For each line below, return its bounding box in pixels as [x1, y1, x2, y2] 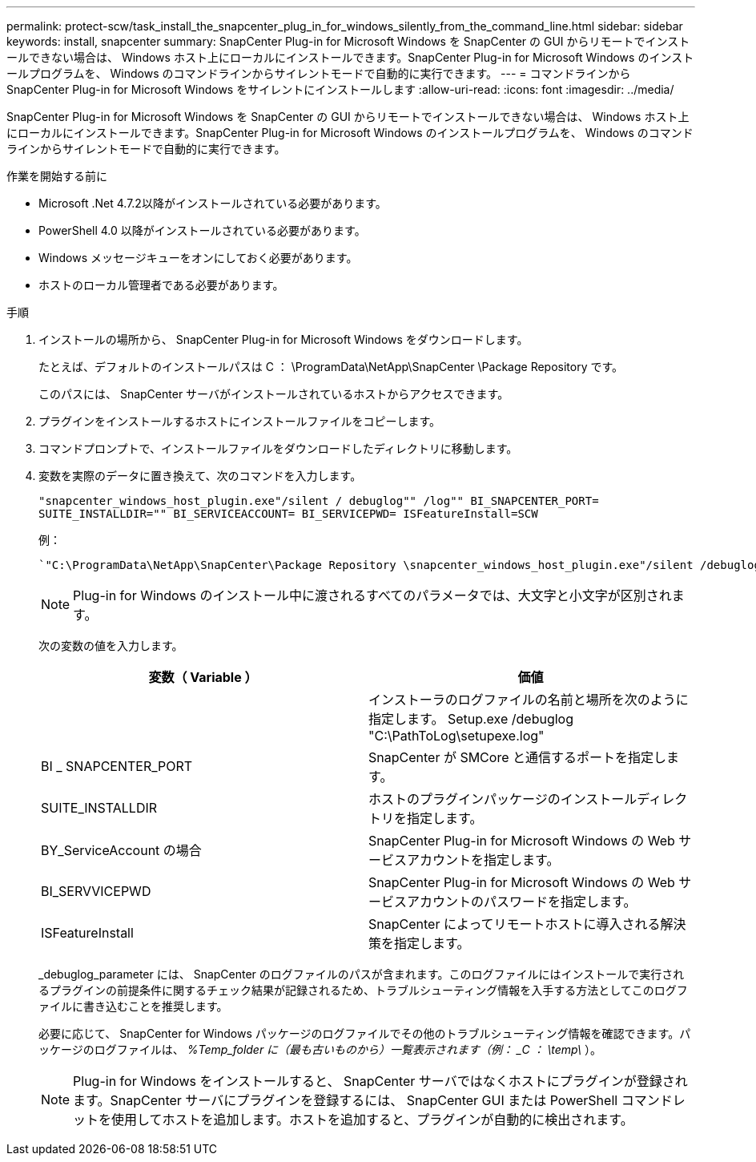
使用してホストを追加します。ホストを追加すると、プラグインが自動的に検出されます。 [111, 1112, 633, 1128]
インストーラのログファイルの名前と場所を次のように [368, 692, 689, 708]
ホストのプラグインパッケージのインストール [368, 791, 637, 807]
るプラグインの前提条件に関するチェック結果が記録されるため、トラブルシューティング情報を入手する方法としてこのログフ [38, 983, 688, 997]
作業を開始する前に [6, 169, 107, 183]
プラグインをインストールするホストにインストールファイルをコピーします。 [38, 414, 441, 428]
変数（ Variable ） [148, 669, 258, 685]
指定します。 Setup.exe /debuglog [368, 711, 574, 727]
